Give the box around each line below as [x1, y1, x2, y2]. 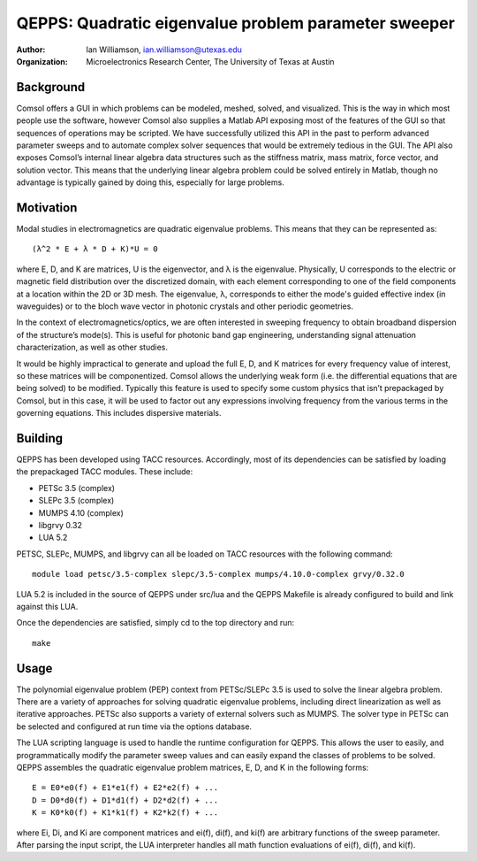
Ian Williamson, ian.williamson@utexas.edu [86, 44, 243, 55]
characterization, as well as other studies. [16, 342, 168, 353]
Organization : [16, 56, 68, 66]
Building [16, 430, 64, 446]
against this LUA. [16, 601, 79, 611]
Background [16, 80, 86, 95]
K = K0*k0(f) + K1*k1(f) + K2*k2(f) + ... [32, 808, 219, 818]
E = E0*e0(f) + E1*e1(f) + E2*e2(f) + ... [32, 783, 219, 793]
